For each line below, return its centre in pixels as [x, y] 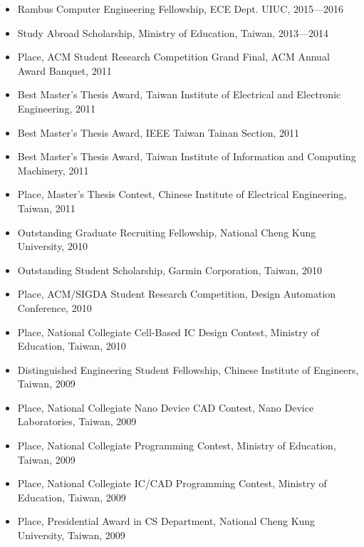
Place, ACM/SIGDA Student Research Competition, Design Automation [177, 294]
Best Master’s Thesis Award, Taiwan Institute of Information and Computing [187, 156]
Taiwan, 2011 [46, 208]
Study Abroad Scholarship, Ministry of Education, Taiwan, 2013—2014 [173, 32]
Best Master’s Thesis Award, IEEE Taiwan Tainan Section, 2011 [158, 132]
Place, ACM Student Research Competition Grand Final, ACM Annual [173, 57]
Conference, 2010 [54, 307]
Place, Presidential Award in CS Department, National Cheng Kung [166, 521]
